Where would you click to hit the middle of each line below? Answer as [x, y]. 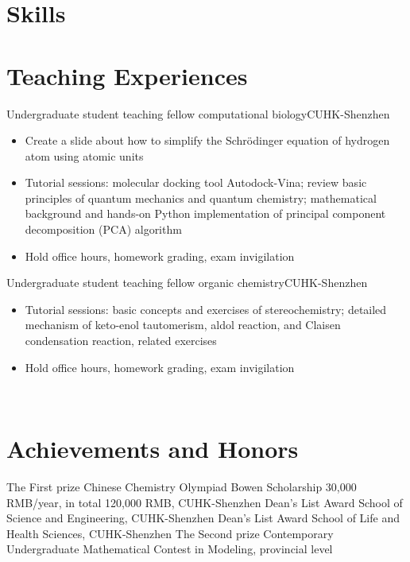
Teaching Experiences [127, 75]
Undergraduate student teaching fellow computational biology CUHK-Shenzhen [198, 113]
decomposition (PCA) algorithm [103, 229]
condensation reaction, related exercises [121, 341]
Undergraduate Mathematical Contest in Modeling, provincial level [170, 549]
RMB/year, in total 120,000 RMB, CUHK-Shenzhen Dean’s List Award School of [205, 502]
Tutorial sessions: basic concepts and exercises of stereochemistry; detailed [206, 309]
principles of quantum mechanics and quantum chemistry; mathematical [201, 198]
